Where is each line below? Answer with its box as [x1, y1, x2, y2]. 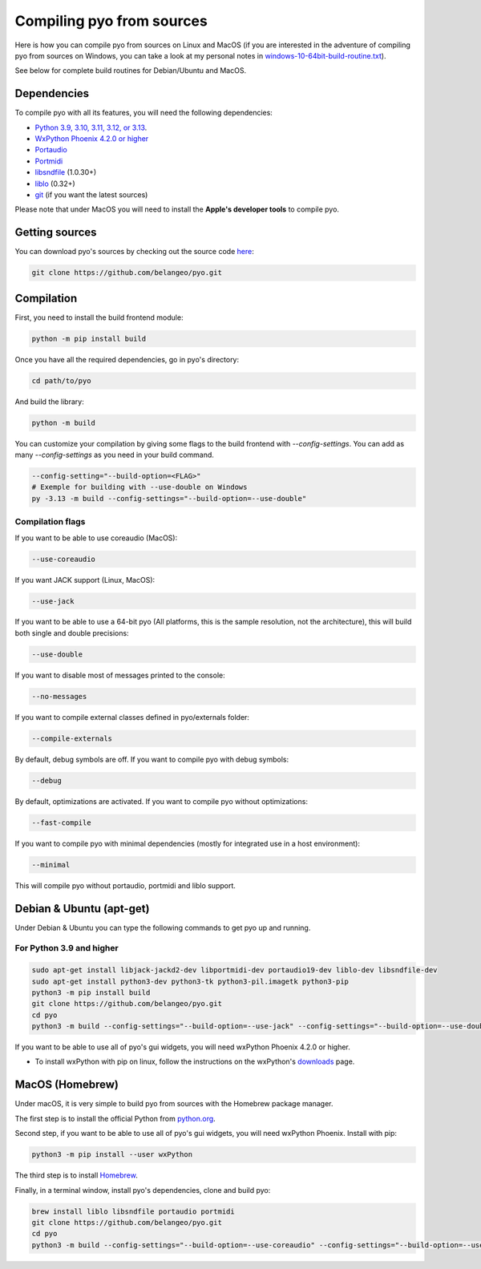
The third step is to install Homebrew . [14, 1170, 138, 1180]
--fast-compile [31, 818, 91, 827]
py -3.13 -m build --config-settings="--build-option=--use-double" [31, 494, 307, 503]
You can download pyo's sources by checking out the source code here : [14, 247, 254, 257]
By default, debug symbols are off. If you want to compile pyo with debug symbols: [14, 754, 289, 764]
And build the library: [14, 397, 84, 406]
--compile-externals [31, 734, 112, 743]
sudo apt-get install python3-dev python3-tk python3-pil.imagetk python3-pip [31, 976, 349, 986]
